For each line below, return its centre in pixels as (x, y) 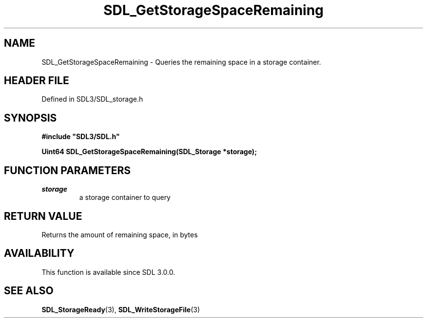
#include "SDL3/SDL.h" (81, 137)
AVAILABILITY (39, 253)
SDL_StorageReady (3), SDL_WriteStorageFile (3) (121, 309)
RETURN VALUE (43, 216)
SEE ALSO (29, 291)
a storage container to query (125, 197)
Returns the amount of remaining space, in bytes (120, 234)
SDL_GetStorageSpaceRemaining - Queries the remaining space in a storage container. (181, 62)
